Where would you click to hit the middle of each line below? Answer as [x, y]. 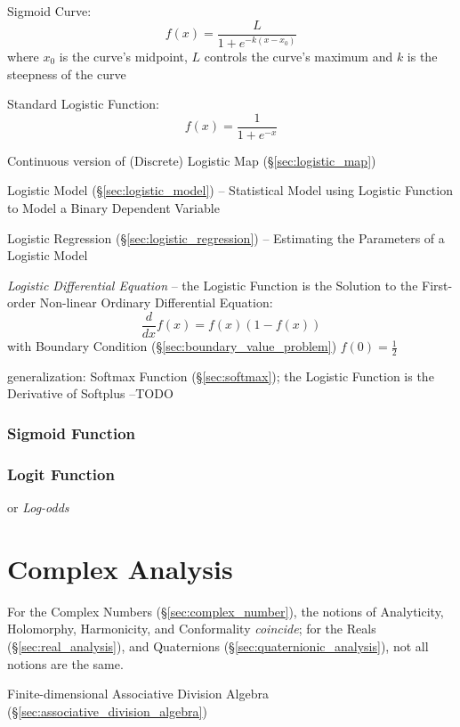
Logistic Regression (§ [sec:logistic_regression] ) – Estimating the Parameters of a [226, 237]
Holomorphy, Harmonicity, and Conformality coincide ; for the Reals [192, 629]
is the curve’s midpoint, [123, 56]
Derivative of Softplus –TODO [90, 393]
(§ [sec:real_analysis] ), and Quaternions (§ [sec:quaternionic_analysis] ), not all [218, 646]
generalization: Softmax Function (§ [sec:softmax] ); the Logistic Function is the [221, 376]
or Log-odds [38, 507]
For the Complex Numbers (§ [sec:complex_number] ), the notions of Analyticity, [226, 611]
